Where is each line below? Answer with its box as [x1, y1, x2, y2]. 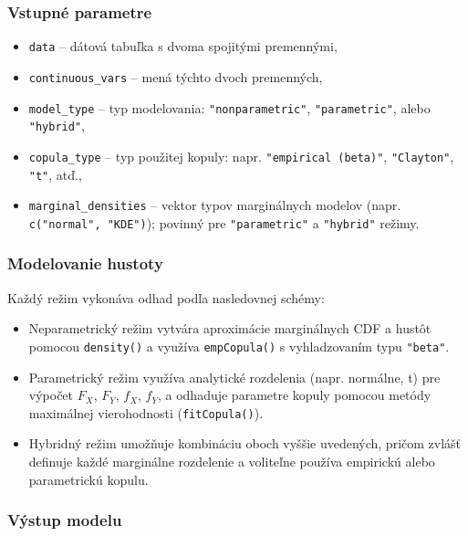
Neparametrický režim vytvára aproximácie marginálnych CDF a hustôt [28, 319, 432, 338]
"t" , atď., [28, 164, 82, 184]
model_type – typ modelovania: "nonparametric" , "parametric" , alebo [28, 98, 431, 117]
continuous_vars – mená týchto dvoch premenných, [28, 67, 323, 86]
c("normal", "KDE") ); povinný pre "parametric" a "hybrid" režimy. [28, 213, 420, 232]
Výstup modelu [7, 509, 122, 531]
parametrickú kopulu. [28, 469, 149, 489]
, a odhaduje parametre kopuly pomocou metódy [157, 385, 432, 405]
